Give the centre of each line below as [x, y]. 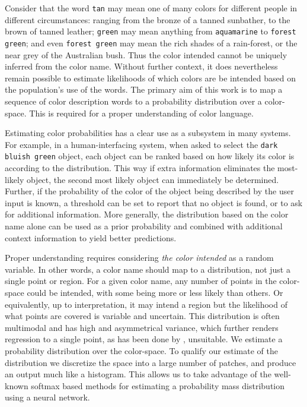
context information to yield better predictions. [91, 237]
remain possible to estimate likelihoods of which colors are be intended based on [150, 78]
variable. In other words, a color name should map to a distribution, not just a [148, 269]
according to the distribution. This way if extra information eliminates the [140, 168]
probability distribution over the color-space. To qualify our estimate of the [141, 350]
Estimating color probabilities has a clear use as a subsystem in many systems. [148, 133]
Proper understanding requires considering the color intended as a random [139, 258]
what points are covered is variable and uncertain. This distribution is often [142, 316]
